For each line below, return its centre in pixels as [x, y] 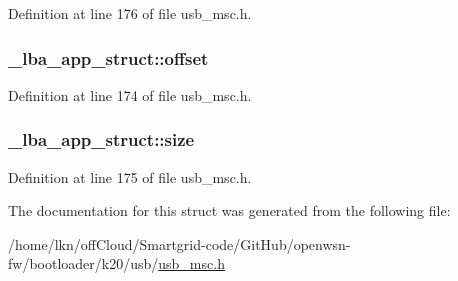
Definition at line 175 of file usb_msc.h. [130, 176]
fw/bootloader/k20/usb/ [83, 263]
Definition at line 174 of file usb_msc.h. [130, 94]
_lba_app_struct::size [101, 139]
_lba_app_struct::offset [108, 57]
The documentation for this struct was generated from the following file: [229, 210]
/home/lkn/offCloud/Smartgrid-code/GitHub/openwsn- [179, 243]
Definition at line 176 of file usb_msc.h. [130, 13]
